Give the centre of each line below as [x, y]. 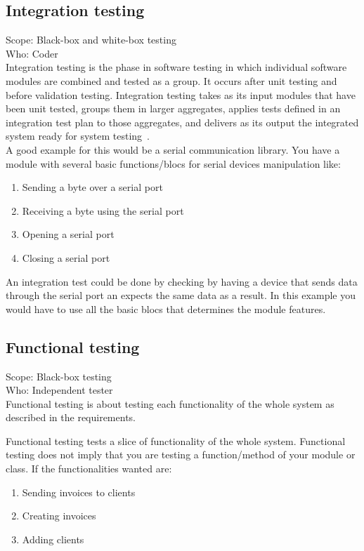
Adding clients [53, 539]
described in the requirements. [71, 417]
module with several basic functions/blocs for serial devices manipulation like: [173, 163]
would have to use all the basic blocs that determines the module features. [166, 308]
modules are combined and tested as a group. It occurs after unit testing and [171, 80]
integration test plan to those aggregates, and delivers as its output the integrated [182, 122]
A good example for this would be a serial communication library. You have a [173, 149]
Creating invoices [59, 516]
